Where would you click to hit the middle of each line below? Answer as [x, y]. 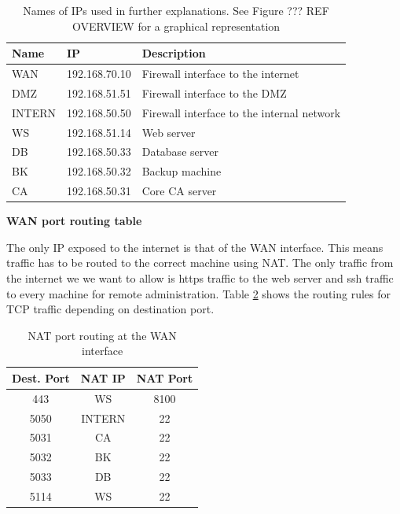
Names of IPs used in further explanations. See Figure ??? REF [176, 10]
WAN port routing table [74, 221]
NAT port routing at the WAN [102, 335]
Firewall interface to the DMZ [214, 92]
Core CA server [179, 191]
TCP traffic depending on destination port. [110, 309]
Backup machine [182, 171]
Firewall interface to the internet [220, 74]
